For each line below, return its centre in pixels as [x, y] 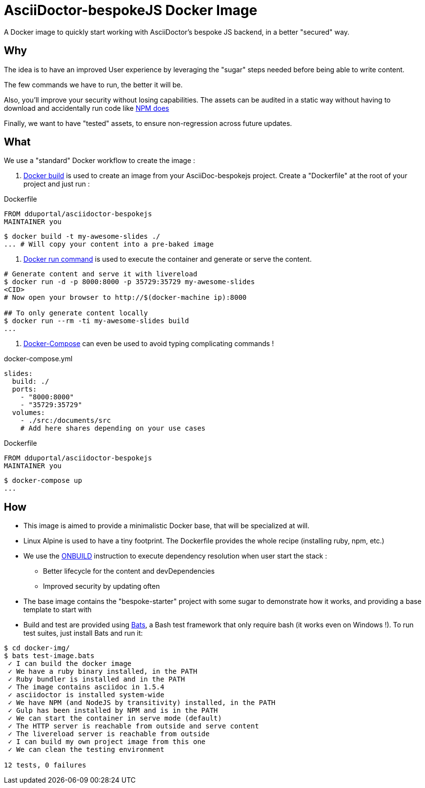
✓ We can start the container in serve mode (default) [115, 718]
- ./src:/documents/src [66, 421]
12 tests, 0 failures [45, 765]
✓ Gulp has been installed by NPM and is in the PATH [113, 711]
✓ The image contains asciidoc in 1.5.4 [86, 687]
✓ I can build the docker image [70, 664]
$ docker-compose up [43, 481]
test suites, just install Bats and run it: [83, 633]
